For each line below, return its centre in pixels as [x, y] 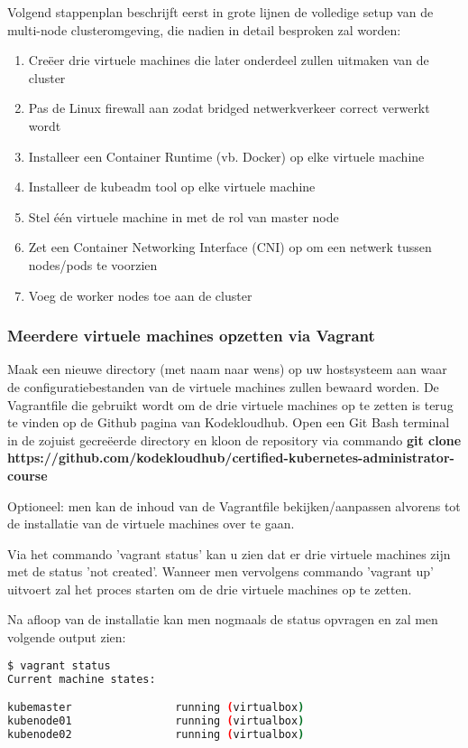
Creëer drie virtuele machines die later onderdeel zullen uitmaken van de [229, 60]
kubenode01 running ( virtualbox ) [156, 720]
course [28, 475]
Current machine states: [82, 679]
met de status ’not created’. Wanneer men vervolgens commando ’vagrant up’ [220, 571]
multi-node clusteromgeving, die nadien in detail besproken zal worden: [204, 29]
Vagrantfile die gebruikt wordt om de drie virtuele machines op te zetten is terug [230, 404]
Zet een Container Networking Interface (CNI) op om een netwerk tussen [230, 247]
